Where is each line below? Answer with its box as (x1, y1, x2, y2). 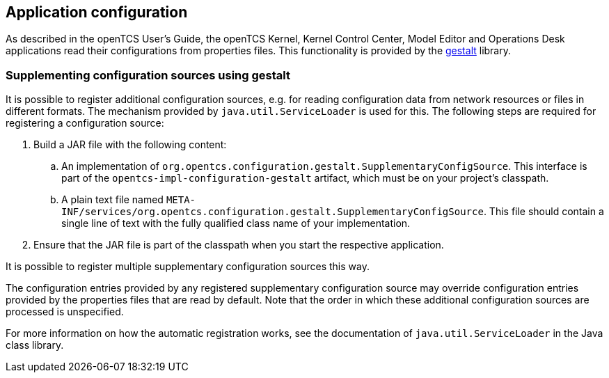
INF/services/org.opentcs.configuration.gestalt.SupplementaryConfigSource (61, 206, 484, 218)
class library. (6, 339, 64, 352)
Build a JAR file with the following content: (33, 139, 227, 151)
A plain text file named (61, 194, 164, 206)
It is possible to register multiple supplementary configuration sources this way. (6, 260, 370, 273)
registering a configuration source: (6, 117, 164, 129)
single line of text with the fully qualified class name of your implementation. (61, 217, 411, 230)
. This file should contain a (483, 205, 604, 218)
